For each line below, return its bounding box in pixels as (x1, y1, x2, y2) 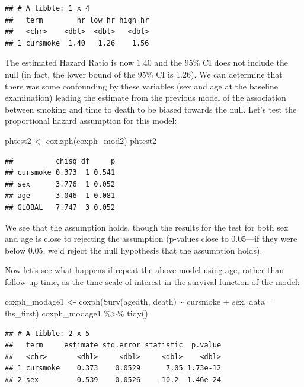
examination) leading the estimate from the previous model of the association (5, 91, 286, 104)
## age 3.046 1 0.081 (5, 191, 116, 200)
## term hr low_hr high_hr (5, 15, 149, 24)
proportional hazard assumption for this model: (5, 114, 177, 127)
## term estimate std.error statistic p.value (5, 341, 222, 350)
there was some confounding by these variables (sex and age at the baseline (5, 79, 278, 92)
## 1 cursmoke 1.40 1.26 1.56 (5, 39, 149, 47)
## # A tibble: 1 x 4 (5, 4, 90, 12)
